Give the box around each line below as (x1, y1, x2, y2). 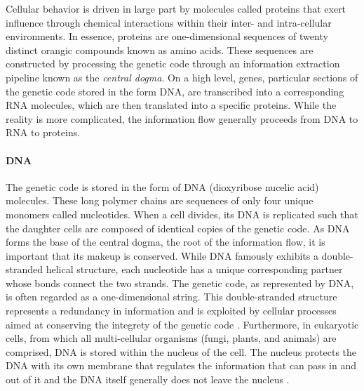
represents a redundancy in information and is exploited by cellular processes (6, 303, 337, 318)
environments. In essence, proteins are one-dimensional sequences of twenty (6, 29, 328, 44)
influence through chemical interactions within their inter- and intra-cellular (6, 15, 332, 29)
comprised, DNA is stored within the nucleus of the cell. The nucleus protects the (6, 344, 357, 359)
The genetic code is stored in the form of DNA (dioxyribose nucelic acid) (6, 179, 319, 194)
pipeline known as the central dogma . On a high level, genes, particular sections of (6, 69, 358, 84)
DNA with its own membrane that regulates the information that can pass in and (6, 358, 356, 373)
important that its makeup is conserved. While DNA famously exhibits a (6, 248, 318, 263)
